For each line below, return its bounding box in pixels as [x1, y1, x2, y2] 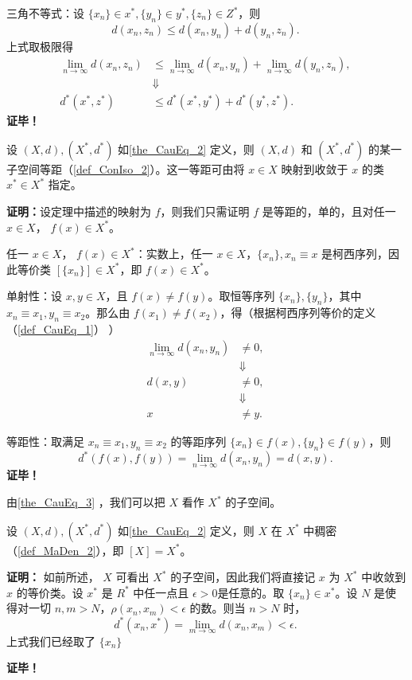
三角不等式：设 [6, 5, 84, 21]
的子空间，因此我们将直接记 [170, 569, 316, 585]
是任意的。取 [217, 584, 285, 600]
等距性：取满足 [6, 432, 84, 449]
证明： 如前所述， [6, 569, 99, 585]
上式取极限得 [6, 37, 73, 54]
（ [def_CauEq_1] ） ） [6, 320, 120, 337]
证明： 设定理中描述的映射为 [6, 202, 151, 219]
